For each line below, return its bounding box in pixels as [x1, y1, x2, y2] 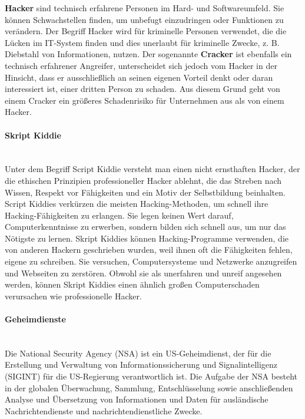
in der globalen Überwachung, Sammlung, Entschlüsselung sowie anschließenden [5, 381, 293, 394]
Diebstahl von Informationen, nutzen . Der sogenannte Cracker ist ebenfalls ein [5, 48, 292, 60]
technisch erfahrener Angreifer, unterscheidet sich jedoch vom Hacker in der [5, 59, 277, 71]
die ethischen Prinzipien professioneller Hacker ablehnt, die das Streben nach [5, 174, 282, 186]
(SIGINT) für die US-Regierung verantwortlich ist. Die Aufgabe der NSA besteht [5, 370, 298, 382]
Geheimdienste [5, 313, 66, 325]
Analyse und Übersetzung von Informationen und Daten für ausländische [5, 393, 268, 405]
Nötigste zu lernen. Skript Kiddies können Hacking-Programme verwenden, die [5, 232, 289, 244]
